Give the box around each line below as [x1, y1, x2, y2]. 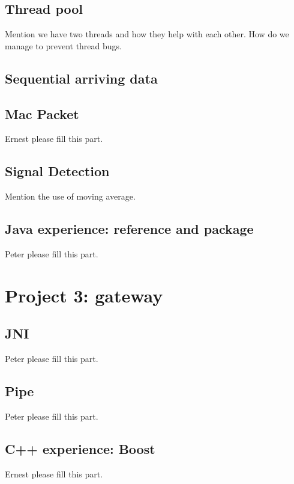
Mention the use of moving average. [5, 190, 136, 203]
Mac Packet [5, 104, 79, 123]
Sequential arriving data [5, 69, 158, 87]
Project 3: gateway [5, 283, 163, 307]
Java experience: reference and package [5, 219, 254, 238]
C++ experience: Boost [5, 439, 155, 458]
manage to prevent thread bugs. [5, 39, 122, 52]
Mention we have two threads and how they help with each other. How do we [5, 28, 289, 40]
